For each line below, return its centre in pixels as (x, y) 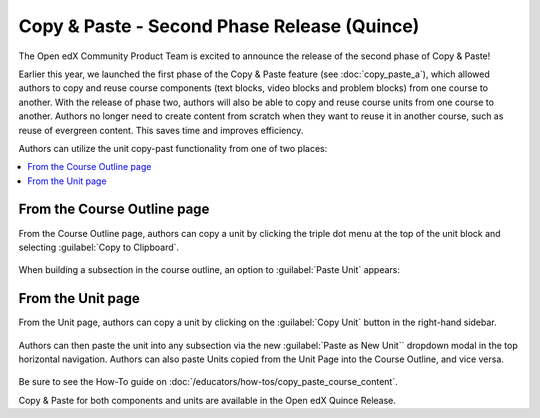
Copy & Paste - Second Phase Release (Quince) (219, 26)
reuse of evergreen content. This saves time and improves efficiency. (161, 130)
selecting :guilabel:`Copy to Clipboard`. (99, 247)
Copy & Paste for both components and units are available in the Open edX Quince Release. (207, 400)
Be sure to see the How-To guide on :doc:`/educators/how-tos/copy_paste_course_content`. (208, 382)
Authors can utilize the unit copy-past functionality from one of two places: (173, 148)
